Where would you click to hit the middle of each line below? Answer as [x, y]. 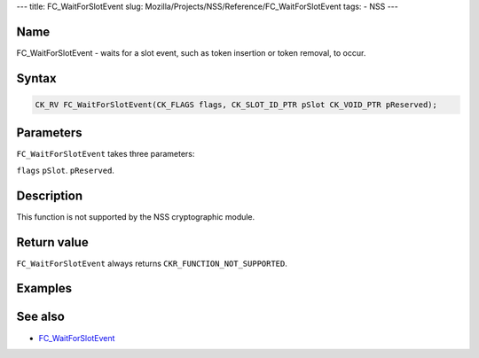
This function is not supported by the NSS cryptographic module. [136, 216]
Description [50, 195]
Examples [44, 288]
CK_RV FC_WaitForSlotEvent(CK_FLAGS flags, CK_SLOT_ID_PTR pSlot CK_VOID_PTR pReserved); [236, 105]
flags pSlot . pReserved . [66, 170]
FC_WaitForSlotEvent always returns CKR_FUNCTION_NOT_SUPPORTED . [152, 263]
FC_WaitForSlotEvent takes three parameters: [106, 154]
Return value [52, 242]
